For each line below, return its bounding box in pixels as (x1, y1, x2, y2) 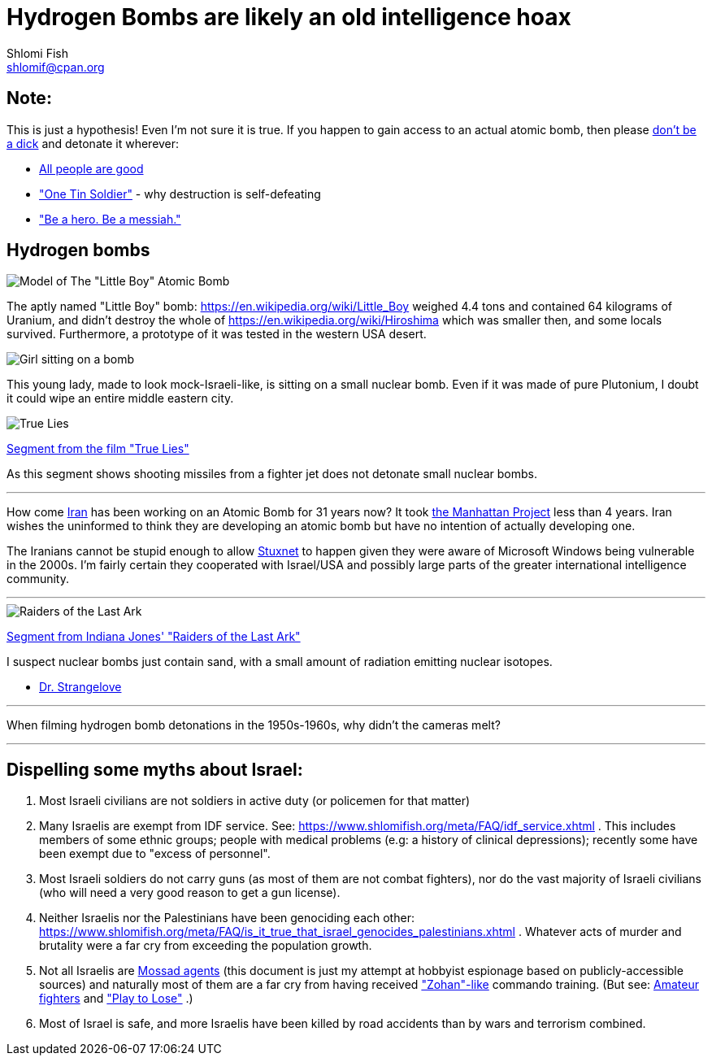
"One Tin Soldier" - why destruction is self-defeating (39, 186, 321, 201)
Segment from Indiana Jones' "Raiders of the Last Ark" (7, 629, 301, 644)
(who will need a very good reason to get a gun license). (39, 886, 341, 900)
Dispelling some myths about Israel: (7, 759, 303, 780)
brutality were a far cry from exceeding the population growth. (39, 938, 372, 953)
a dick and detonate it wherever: (7, 136, 180, 150)
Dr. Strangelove (39, 680, 122, 694)
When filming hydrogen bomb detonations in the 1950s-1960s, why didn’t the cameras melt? (7, 718, 501, 733)
